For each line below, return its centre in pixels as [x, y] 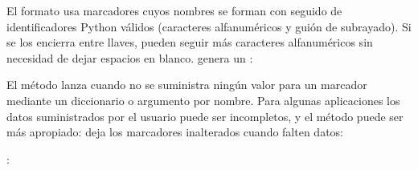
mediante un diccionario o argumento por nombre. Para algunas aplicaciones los [203, 100]
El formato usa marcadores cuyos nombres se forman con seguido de [174, 10]
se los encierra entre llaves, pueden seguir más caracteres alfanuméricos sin [190, 42]
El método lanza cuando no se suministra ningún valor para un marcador [187, 85]
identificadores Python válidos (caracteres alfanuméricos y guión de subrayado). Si [209, 26]
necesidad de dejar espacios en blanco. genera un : [130, 57]
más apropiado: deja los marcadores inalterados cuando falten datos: [175, 132]
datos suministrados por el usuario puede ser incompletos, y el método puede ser [205, 116]
